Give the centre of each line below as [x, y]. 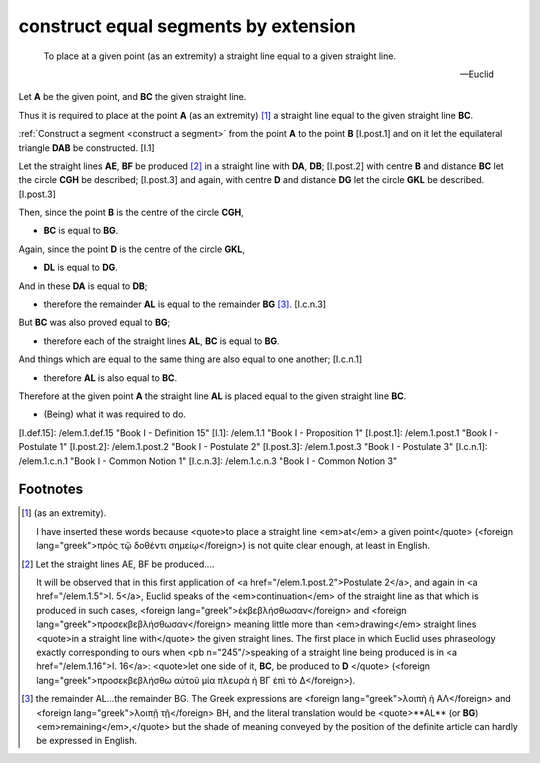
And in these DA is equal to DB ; [83, 286]
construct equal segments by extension [187, 26]
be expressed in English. [87, 741]
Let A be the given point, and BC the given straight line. [132, 97]
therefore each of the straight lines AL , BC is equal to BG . [161, 341]
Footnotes [51, 489]
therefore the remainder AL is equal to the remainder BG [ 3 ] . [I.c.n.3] [185, 304]
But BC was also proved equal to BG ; [94, 322]
